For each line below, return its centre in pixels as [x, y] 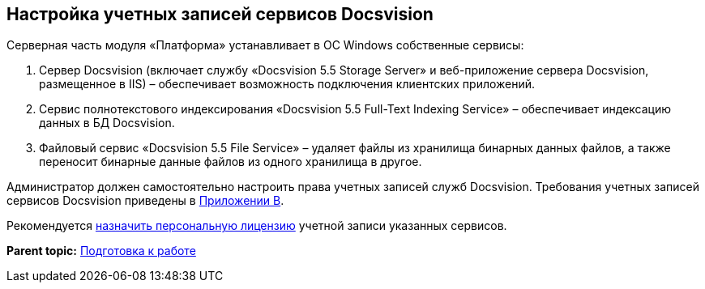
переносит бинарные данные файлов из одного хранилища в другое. [231, 162]
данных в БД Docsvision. [107, 123]
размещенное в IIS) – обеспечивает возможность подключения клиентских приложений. [287, 84]
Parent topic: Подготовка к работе [101, 251]
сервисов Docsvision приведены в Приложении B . [145, 201]
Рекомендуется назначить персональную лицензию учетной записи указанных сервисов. [257, 226]
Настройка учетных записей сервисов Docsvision [220, 14]
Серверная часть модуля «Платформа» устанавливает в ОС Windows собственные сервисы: [265, 45]
